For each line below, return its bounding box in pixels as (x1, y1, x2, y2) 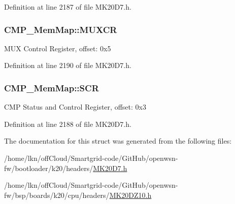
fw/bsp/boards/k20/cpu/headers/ (4, 189, 110, 200)
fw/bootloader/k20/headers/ (4, 162, 93, 173)
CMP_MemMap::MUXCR (4, 23, 117, 36)
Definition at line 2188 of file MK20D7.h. (4, 118, 131, 129)
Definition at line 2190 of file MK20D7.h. (4, 60, 131, 71)
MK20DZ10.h (109, 189, 152, 200)
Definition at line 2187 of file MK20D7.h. (4, 2, 131, 12)
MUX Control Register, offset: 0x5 (4, 43, 111, 53)
